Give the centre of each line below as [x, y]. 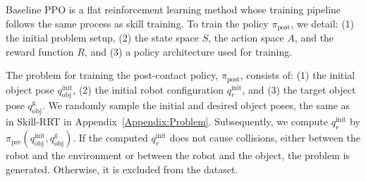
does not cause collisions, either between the [265, 138]
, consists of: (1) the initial [298, 75]
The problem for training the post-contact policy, [112, 75]
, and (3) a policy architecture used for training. [188, 51]
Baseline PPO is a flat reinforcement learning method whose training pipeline [173, 9]
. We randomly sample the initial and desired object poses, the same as [196, 105]
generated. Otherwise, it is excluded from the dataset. [122, 169]
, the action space [246, 38]
